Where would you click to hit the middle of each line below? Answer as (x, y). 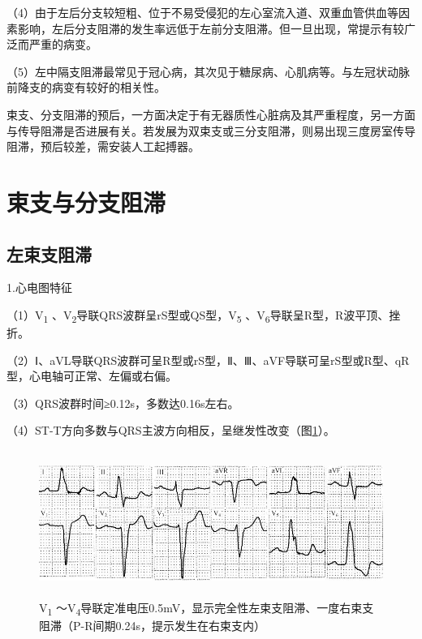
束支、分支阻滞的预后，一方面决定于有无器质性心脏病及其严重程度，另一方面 (211, 114)
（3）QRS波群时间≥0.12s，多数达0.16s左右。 (123, 403)
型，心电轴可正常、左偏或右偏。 (92, 376)
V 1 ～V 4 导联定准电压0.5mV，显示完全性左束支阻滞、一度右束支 (207, 608)
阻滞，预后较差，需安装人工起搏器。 (103, 146)
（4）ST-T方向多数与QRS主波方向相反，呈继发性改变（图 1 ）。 (171, 430)
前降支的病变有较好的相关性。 (86, 87)
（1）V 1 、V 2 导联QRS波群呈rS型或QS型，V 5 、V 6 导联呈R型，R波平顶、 (198, 315)
